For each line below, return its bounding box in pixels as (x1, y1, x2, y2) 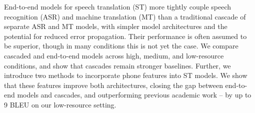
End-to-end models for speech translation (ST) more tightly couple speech (4, 1, 231, 11)
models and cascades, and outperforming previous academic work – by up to (17, 89, 251, 100)
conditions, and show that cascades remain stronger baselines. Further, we (4, 60, 231, 70)
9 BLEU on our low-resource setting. (4, 99, 116, 109)
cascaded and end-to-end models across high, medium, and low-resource (4, 50, 224, 60)
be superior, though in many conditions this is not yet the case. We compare (4, 40, 238, 51)
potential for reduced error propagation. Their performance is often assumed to (4, 30, 247, 41)
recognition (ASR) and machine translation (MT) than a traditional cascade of (4, 11, 246, 21)
